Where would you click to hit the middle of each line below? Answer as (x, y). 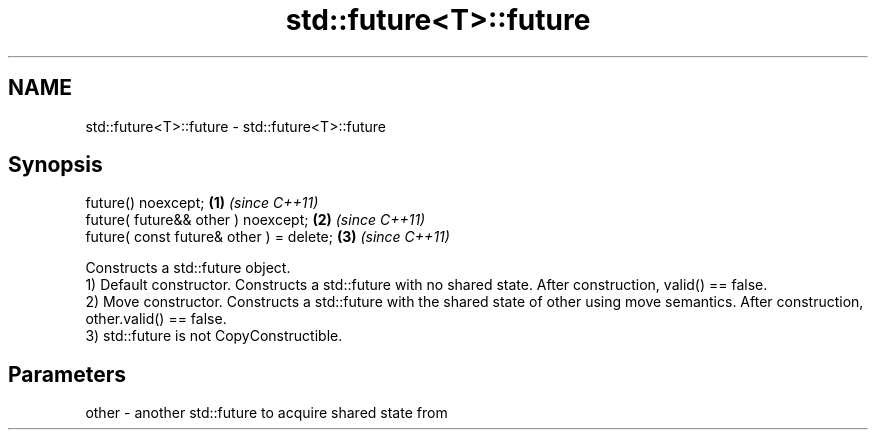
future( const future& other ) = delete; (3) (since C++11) (267, 237)
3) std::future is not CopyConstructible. (214, 336)
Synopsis (55, 165)
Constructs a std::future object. (188, 268)
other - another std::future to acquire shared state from (266, 413)
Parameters (67, 374)
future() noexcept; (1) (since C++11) (202, 203)
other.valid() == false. (156, 319)
